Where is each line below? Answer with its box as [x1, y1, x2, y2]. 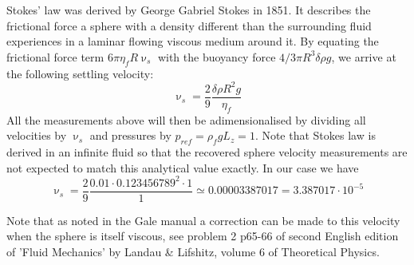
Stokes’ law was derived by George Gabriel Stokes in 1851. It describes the [6, 2, 371, 18]
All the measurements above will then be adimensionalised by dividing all [6, 111, 366, 128]
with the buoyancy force [157, 48, 276, 65]
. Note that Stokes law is [254, 127, 376, 144]
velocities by [6, 127, 67, 144]
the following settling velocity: [6, 65, 154, 81]
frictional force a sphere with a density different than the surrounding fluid [6, 17, 372, 34]
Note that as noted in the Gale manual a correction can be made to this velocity [6, 212, 400, 228]
